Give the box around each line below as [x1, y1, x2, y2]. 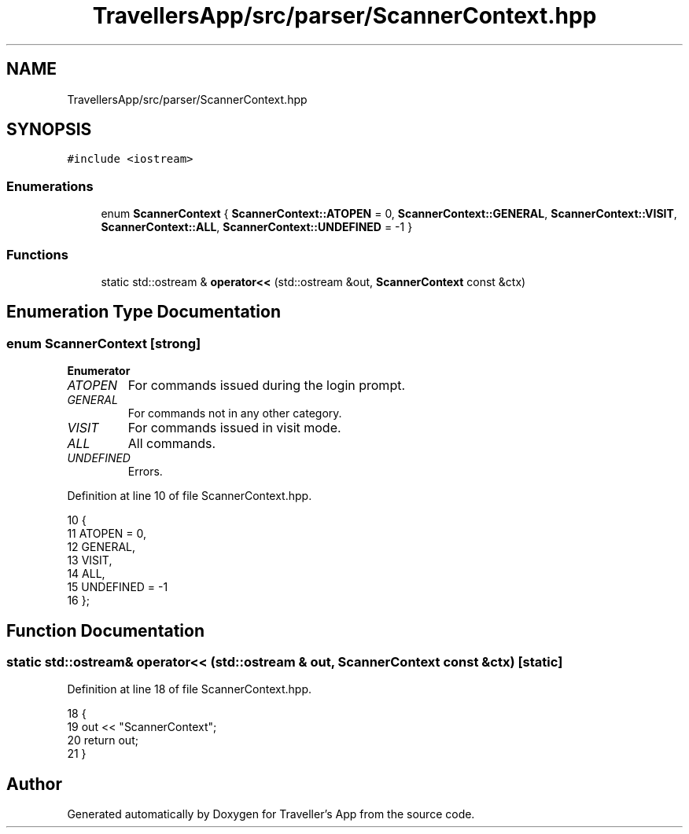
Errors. [127, 465, 163, 479]
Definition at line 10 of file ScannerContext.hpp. [67, 489, 312, 503]
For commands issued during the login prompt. [127, 377, 406, 394]
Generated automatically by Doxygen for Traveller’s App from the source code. [67, 807, 475, 821]
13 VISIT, [67, 553, 112, 568]
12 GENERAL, [67, 540, 136, 554]
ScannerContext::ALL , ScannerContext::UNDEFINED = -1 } [101, 220, 413, 234]
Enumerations [6, 178, 94, 194]
